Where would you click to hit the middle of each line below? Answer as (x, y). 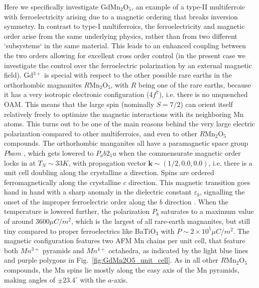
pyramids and (63, 250)
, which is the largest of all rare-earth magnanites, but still (160, 221)
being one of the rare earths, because (195, 84)
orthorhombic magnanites (43, 84)
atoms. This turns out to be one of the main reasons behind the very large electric (129, 124)
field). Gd (19, 75)
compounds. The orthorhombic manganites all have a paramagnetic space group (126, 143)
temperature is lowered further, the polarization (77, 211)
